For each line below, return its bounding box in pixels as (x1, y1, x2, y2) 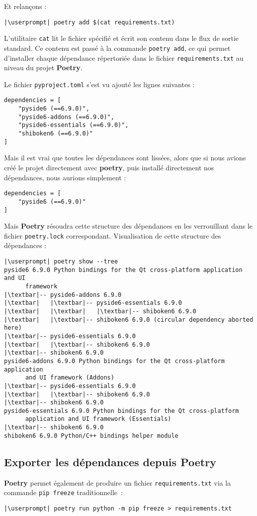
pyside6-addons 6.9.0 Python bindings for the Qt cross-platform (4, 357, 225, 365)
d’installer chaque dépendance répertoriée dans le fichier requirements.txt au (4, 52, 244, 63)
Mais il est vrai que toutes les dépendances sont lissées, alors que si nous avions (4, 152, 246, 163)
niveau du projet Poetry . (4, 62, 83, 73)
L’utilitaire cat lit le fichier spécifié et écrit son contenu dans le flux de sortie (4, 33, 239, 43)
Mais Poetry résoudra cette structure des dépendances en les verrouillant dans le (4, 221, 253, 231)
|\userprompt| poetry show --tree (4, 258, 118, 265)
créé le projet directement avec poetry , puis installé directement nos (4, 162, 214, 172)
